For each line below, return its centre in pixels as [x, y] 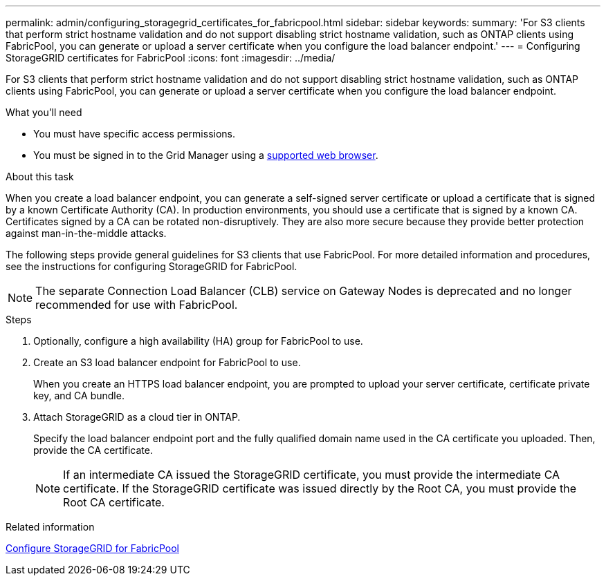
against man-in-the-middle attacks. [86, 233]
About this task [40, 177]
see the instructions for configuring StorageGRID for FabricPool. [151, 266]
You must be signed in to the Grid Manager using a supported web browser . [206, 155]
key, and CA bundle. [79, 396]
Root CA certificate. [114, 502]
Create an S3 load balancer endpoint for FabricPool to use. [167, 362]
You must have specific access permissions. [135, 134]
